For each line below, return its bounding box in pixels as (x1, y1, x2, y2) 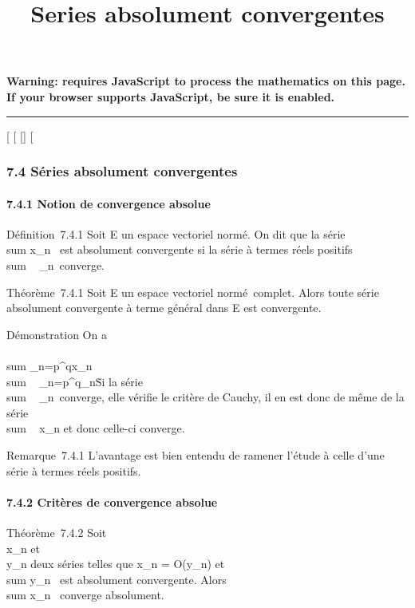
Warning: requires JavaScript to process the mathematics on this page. (6, 73, 405, 89)
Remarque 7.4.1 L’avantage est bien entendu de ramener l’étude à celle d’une (6, 446, 385, 463)
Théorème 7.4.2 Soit (6, 523, 107, 540)
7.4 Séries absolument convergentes (6, 161, 238, 181)
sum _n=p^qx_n (6, 357, 93, 373)
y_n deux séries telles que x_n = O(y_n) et (6, 555, 225, 572)
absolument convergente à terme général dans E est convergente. (6, 299, 322, 316)
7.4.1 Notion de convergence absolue (6, 195, 211, 211)
